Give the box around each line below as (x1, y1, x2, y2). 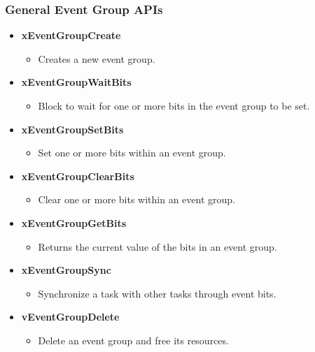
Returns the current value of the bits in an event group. (38, 239, 277, 254)
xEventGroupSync (21, 263, 111, 277)
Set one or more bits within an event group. (38, 145, 226, 160)
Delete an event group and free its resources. (38, 332, 229, 347)
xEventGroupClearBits (21, 168, 134, 183)
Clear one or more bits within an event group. (38, 192, 235, 207)
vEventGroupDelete (21, 309, 120, 324)
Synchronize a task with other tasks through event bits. (38, 286, 276, 300)
